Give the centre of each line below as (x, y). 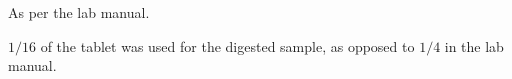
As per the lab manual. (79, 12)
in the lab (474, 45)
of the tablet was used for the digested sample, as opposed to (227, 45)
